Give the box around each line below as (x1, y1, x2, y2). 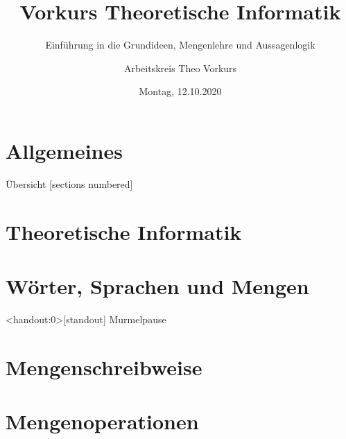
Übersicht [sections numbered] (6, 176, 133, 191)
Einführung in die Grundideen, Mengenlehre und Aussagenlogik (45, 37, 315, 52)
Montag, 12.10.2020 (139, 84, 222, 98)
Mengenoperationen (6, 407, 199, 436)
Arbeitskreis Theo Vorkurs (123, 60, 237, 75)
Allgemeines (6, 136, 123, 164)
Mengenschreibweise (6, 352, 202, 381)
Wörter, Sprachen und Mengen (6, 272, 309, 300)
